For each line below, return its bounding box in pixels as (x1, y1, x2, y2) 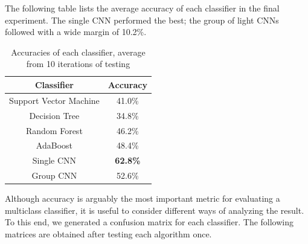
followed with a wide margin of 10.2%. (5, 25, 147, 38)
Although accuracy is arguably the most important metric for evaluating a (5, 192, 280, 205)
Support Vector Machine (9, 94, 100, 106)
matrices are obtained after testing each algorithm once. (5, 227, 212, 240)
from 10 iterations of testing (26, 57, 130, 70)
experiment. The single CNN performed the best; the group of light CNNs (5, 13, 279, 26)
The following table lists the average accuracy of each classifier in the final (5, 2, 280, 14)
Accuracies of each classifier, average (11, 45, 146, 58)
